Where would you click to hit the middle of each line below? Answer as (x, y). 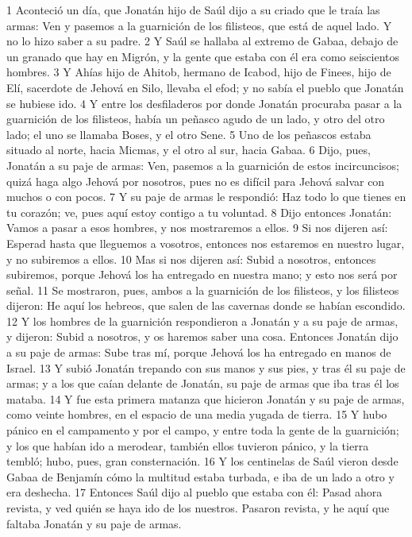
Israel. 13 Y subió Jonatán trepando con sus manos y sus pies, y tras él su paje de (206, 367)
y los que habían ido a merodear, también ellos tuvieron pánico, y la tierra (188, 445)
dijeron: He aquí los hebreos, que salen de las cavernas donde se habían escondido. (206, 305)
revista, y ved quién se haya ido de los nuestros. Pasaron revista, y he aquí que (198, 508)
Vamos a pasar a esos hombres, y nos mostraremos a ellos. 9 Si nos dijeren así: (197, 228)
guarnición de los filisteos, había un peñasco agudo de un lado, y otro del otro (196, 119)
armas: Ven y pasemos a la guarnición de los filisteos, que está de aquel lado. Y (199, 25)
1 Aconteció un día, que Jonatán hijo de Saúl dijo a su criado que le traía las (193, 10)
